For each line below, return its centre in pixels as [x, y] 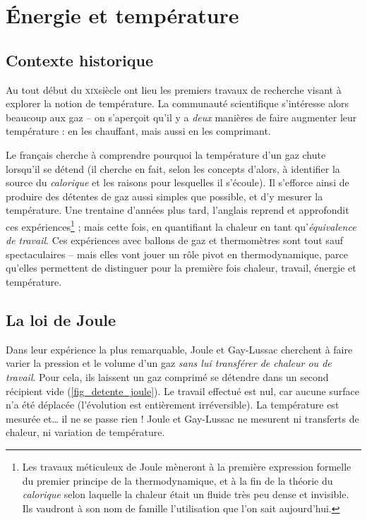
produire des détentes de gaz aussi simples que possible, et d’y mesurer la [164, 196]
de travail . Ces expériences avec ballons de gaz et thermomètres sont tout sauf [174, 240]
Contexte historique [79, 60]
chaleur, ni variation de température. [85, 432]
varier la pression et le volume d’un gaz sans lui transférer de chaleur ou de [169, 363]
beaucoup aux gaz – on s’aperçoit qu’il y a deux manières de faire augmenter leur [181, 117]
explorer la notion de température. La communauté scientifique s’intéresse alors [178, 103]
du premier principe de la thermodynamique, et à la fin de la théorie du [178, 480]
